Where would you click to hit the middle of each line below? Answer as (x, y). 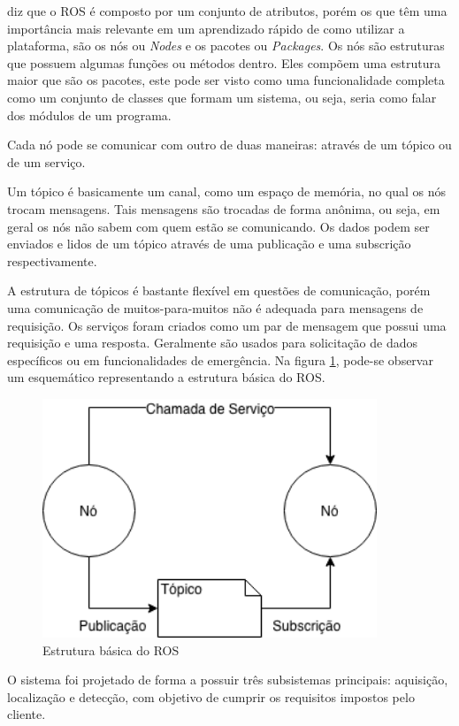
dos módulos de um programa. (89, 115)
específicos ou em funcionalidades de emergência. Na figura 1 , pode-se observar (220, 359)
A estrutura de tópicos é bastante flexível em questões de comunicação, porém (219, 290)
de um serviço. (46, 161)
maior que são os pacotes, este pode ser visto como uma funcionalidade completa (226, 80)
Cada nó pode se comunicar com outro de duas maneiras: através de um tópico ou (229, 145)
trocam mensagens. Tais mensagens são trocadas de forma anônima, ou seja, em (224, 208)
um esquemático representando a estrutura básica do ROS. (166, 377)
